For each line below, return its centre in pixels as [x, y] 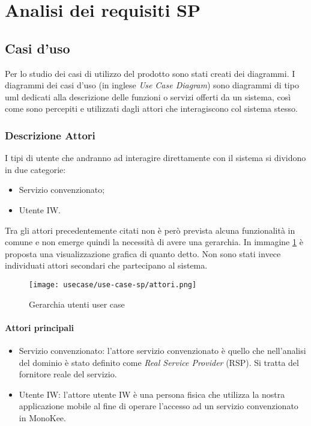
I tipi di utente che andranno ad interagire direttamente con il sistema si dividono [155, 158]
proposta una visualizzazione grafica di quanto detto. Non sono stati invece [143, 253]
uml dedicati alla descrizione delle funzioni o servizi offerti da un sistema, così [148, 96]
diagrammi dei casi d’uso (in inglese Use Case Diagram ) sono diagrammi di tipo [152, 85]
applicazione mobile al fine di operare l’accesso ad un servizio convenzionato [159, 406]
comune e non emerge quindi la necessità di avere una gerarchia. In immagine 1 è [154, 242]
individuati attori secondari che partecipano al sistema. [106, 265]
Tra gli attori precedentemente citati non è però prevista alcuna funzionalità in [150, 230]
